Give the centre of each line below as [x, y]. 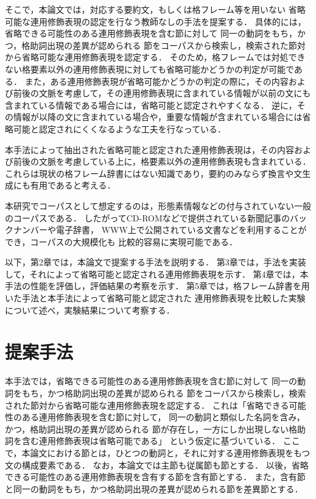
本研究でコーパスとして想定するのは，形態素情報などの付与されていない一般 [158, 205]
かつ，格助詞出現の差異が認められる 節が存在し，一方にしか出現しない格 [151, 429]
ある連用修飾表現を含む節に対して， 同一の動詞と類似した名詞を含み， [163, 417]
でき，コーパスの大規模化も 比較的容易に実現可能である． [121, 241]
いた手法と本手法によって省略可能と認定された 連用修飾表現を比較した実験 [155, 298]
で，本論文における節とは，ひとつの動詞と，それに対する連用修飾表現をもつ [158, 452]
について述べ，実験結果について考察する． [90, 310]
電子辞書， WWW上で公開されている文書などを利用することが [181, 230]
